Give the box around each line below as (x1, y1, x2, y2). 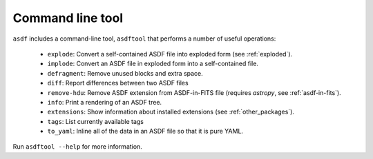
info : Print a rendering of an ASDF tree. (47, 98, 162, 106)
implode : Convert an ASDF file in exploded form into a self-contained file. (47, 59, 259, 68)
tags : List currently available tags (47, 117, 144, 125)
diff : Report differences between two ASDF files (47, 79, 189, 87)
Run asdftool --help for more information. (12, 142, 143, 151)
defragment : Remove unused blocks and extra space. (47, 69, 203, 77)
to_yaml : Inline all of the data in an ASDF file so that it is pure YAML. (47, 127, 244, 136)
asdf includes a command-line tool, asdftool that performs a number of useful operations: (12, 34, 276, 43)
